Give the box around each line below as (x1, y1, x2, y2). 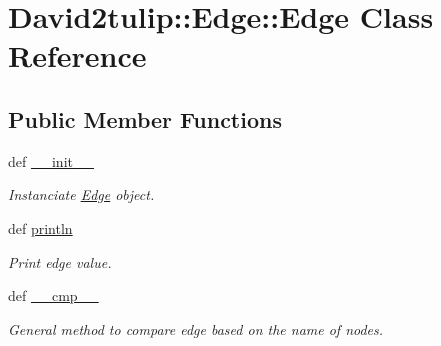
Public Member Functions (8, 103, 282, 134)
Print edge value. (8, 251, 112, 272)
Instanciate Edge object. (8, 184, 155, 205)
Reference (8, 35, 147, 76)
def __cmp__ (8, 285, 99, 306)
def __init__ (8, 150, 94, 171)
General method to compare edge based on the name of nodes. (8, 318, 384, 339)
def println (8, 217, 73, 238)
